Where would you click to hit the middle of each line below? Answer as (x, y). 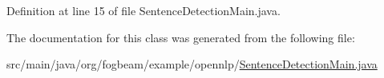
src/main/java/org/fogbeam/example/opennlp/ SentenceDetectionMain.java (192, 64)
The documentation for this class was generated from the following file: (181, 37)
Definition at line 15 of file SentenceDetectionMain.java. (143, 10)
